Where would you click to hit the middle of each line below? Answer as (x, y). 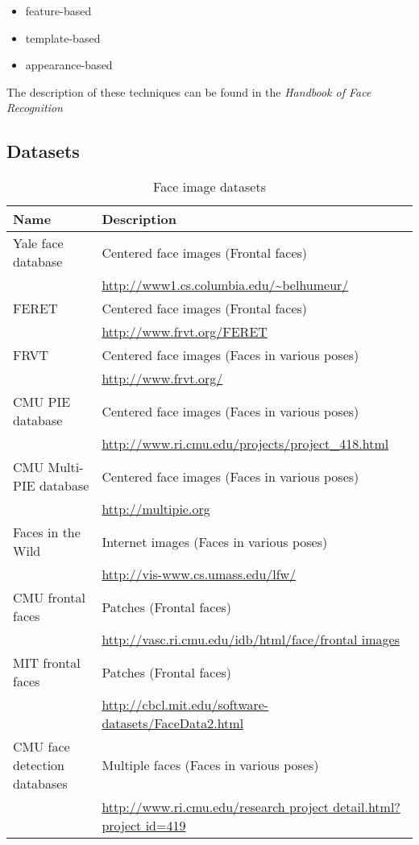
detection (39, 765)
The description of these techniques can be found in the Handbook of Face (189, 91)
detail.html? (367, 807)
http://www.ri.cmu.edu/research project (215, 807)
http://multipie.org (156, 509)
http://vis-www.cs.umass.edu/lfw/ (199, 574)
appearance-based (69, 65)
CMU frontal (49, 598)
